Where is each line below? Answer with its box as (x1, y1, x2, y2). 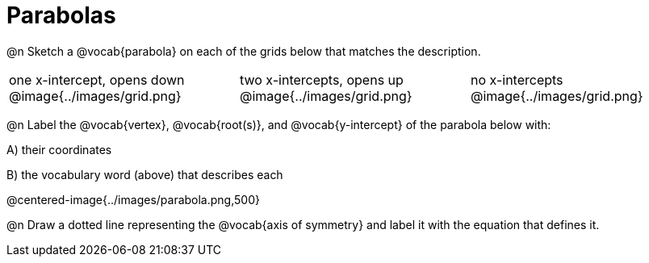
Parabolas (6, 2, 116, 29)
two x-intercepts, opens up (239, 71, 404, 88)
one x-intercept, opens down (9, 71, 185, 88)
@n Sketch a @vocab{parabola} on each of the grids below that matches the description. (6, 44, 481, 58)
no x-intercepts (470, 71, 563, 88)
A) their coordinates (6, 142, 112, 157)
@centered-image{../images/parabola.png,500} (6, 192, 260, 207)
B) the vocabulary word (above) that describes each (6, 167, 283, 182)
